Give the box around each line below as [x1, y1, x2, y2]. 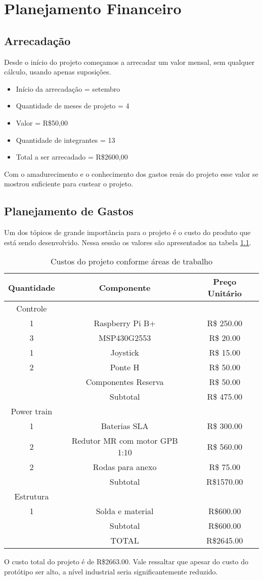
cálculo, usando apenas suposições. [4, 66, 111, 77]
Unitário [207, 287, 242, 299]
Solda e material [96, 505, 154, 517]
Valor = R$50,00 [16, 117, 68, 128]
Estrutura [14, 490, 49, 502]
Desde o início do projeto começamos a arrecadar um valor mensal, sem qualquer [4, 56, 255, 67]
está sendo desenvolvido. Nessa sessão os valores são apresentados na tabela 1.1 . [4, 237, 251, 247]
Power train [11, 405, 53, 417]
